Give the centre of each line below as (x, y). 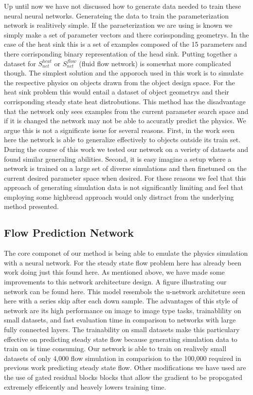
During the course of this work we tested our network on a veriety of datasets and (126, 149)
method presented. (31, 206)
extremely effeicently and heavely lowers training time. (85, 386)
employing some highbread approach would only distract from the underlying (119, 197)
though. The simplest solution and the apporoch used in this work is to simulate (124, 73)
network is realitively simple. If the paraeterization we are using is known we (118, 25)
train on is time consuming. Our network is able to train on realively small (115, 348)
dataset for (20, 63)
